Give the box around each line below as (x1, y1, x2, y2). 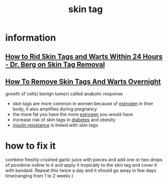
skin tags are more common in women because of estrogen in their (12, 100, 154, 107)
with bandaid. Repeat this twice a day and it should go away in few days (5, 167, 156, 173)
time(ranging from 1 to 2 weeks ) (5, 173, 74, 179)
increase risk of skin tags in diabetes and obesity (12, 117, 116, 123)
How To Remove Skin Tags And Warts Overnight (5, 77, 161, 86)
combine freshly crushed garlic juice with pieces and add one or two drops (5, 157, 163, 163)
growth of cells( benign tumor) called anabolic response (5, 91, 123, 97)
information (5, 32, 56, 44)
